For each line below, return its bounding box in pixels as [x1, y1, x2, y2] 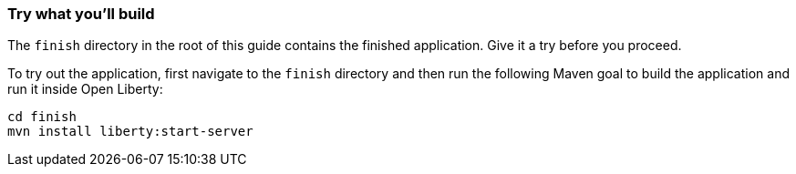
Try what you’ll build [7, 5, 155, 23]
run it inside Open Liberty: [7, 81, 163, 97]
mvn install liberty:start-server [7, 124, 253, 139]
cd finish [7, 109, 77, 125]
